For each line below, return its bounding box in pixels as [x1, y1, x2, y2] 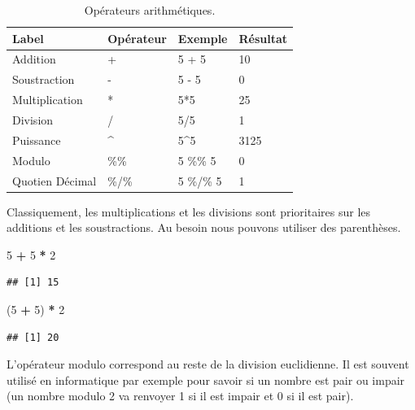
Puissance [12, 131, 61, 148]
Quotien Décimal [12, 172, 97, 189]
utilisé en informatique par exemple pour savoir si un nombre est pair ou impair [7, 371, 405, 388]
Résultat [238, 29, 288, 46]
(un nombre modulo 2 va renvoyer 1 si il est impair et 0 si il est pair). [7, 387, 354, 404]
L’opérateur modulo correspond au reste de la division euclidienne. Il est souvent [7, 355, 409, 373]
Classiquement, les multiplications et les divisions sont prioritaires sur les [7, 203, 371, 220]
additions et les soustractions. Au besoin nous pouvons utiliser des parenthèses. [7, 219, 401, 236]
